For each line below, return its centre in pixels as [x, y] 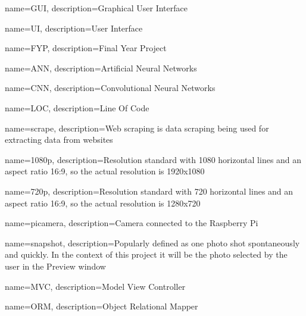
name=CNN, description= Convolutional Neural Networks [110, 88]
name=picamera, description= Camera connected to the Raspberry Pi [132, 223]
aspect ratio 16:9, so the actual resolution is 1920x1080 [105, 171]
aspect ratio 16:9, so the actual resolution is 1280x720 [103, 203]
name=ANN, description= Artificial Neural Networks [101, 68]
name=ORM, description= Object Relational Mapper [102, 306]
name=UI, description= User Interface [74, 28]
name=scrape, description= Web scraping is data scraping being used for [137, 128]
